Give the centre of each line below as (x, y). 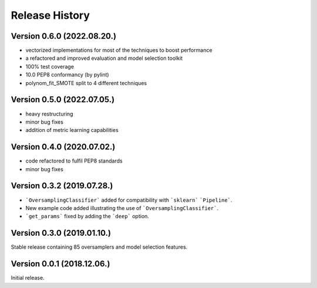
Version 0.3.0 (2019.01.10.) (61, 233)
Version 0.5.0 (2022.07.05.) (63, 100)
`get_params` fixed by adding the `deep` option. (87, 216)
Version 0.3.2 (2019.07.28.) (62, 186)
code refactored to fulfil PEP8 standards (74, 161)
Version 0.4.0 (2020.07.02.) (63, 147)
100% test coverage (50, 66)
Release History (50, 15)
